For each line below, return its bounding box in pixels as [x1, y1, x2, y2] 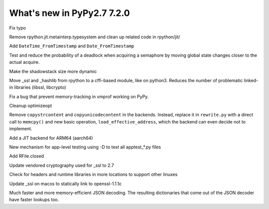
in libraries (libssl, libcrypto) [9, 85, 67, 91]
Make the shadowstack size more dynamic [9, 68, 97, 74]
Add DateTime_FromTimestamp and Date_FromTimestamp [9, 43, 134, 49]
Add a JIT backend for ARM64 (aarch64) [9, 135, 93, 141]
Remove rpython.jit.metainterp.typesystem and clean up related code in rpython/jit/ [9, 34, 180, 40]
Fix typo [9, 25, 26, 31]
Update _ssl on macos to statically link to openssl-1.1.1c [9, 181, 122, 187]
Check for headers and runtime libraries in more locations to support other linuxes [9, 172, 178, 178]
